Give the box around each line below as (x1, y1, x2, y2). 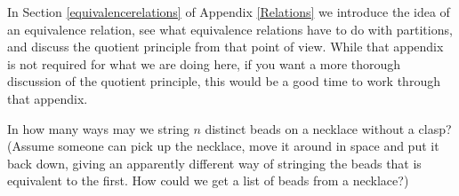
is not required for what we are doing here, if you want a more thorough (7, 54, 401, 73)
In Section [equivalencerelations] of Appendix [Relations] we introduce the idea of (7, 3, 450, 20)
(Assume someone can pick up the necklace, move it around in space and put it (7, 137, 439, 155)
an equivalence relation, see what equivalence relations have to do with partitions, (7, 20, 453, 38)
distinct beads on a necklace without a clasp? (205, 119, 452, 137)
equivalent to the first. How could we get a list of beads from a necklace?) (7, 171, 409, 190)
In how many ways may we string (7, 119, 189, 137)
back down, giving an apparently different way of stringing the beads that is (7, 153, 422, 172)
